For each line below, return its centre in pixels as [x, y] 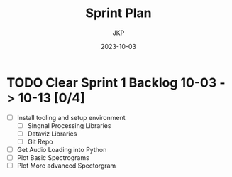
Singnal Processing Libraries [69, 125]
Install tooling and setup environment [71, 117]
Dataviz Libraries [52, 134]
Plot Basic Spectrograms [53, 157]
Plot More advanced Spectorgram [66, 166]
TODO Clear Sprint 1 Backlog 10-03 [112, 82]
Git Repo [40, 141]
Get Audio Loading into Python [62, 149]
